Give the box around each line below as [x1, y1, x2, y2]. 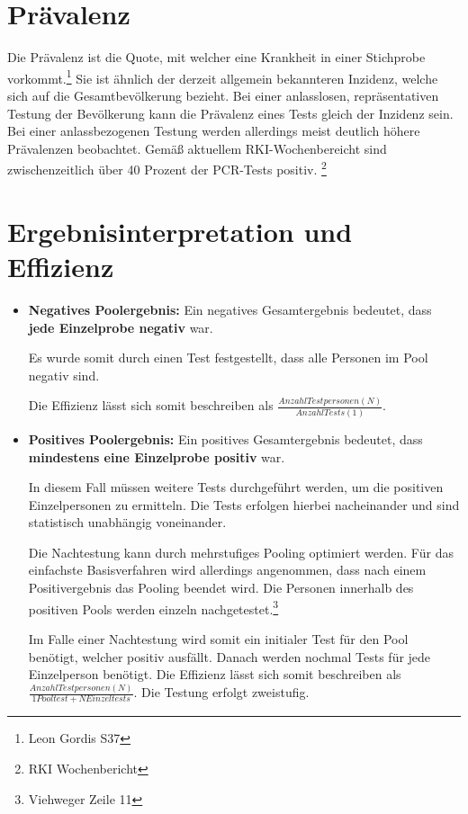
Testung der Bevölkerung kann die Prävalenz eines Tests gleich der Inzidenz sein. [7, 103, 454, 122]
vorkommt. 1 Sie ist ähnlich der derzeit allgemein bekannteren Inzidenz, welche [7, 66, 438, 87]
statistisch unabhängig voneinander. [28, 513, 227, 532]
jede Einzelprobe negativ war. [28, 318, 213, 336]
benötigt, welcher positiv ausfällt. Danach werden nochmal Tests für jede [28, 647, 431, 666]
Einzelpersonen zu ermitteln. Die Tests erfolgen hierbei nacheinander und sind [28, 495, 460, 514]
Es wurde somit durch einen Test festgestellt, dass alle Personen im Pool [28, 348, 428, 367]
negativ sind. [28, 365, 100, 384]
